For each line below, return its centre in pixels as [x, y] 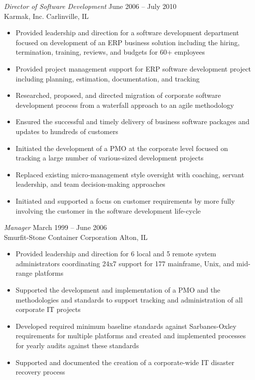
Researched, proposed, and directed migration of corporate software [118, 95]
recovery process [40, 372]
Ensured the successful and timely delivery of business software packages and [132, 121]
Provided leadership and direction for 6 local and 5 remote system [116, 254]
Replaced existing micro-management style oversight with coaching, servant [130, 174]
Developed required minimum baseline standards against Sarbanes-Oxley [126, 326]
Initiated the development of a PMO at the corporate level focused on [122, 148]
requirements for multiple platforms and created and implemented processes [131, 336]
